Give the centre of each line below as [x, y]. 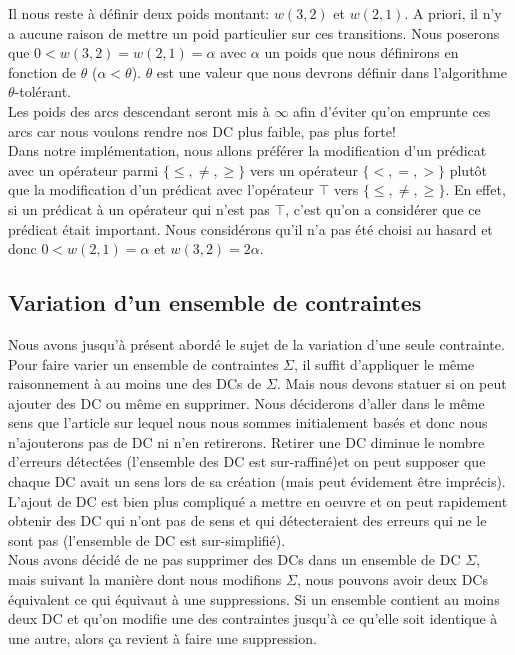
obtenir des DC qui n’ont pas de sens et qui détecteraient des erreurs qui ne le [247, 520]
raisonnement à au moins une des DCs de [135, 383]
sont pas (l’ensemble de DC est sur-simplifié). [147, 539]
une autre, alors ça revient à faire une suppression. [162, 637]
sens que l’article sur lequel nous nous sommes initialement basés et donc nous [248, 422]
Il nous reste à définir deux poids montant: [139, 13]
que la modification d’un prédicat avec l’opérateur [161, 189]
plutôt [468, 169]
